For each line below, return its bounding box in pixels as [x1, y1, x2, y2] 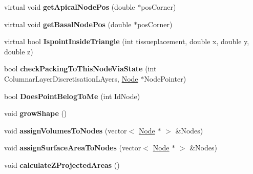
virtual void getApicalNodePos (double [4, 2, 135, 12]
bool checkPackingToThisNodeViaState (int [4, 63, 157, 74]
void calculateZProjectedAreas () [4, 159, 120, 170]
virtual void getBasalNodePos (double [4, 18, 132, 29]
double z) [4, 46, 33, 56]
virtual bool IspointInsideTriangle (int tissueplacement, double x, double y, [4, 36, 249, 47]
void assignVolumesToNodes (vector [4, 125, 127, 136]
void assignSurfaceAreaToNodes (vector [4, 142, 141, 153]
